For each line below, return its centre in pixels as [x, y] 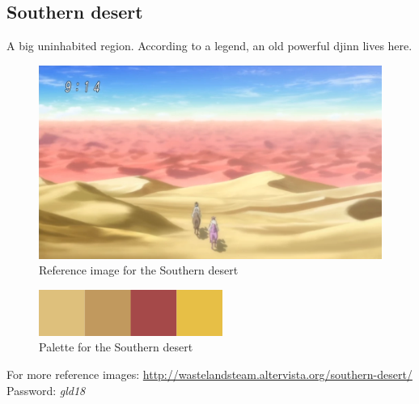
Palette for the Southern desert [116, 347]
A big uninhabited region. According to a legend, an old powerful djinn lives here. [209, 46]
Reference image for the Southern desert [139, 270]
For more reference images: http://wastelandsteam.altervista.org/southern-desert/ [209, 374]
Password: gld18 [46, 390]
